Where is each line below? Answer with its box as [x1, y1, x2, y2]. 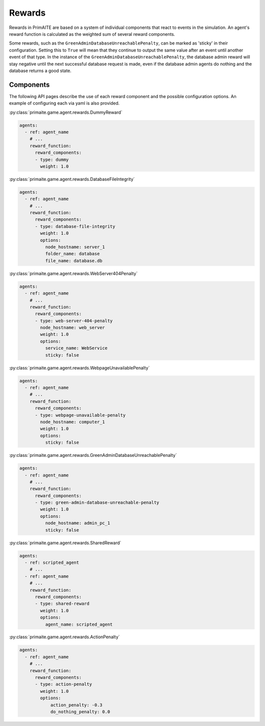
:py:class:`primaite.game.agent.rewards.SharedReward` [9, 540, 122, 546]
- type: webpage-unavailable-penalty [35, 412, 126, 418]
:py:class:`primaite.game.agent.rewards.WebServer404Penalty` [9, 270, 138, 276]
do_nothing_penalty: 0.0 [50, 709, 110, 714]
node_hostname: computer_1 [40, 419, 105, 425]
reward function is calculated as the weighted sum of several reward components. [9, 31, 175, 37]
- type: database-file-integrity [35, 224, 115, 229]
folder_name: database [45, 251, 100, 257]
